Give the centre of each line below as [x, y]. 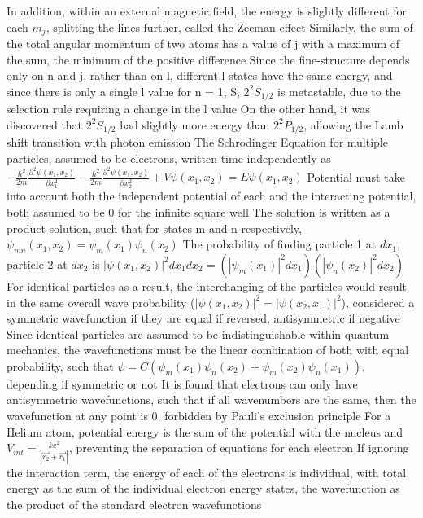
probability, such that [60, 365]
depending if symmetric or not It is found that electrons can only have [182, 383]
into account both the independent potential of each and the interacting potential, [211, 196]
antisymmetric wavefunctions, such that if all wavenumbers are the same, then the [211, 399]
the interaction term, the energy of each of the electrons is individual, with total [207, 472]
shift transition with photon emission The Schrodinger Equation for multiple [197, 142]
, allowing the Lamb [353, 124]
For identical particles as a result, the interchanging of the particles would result [207, 285]
